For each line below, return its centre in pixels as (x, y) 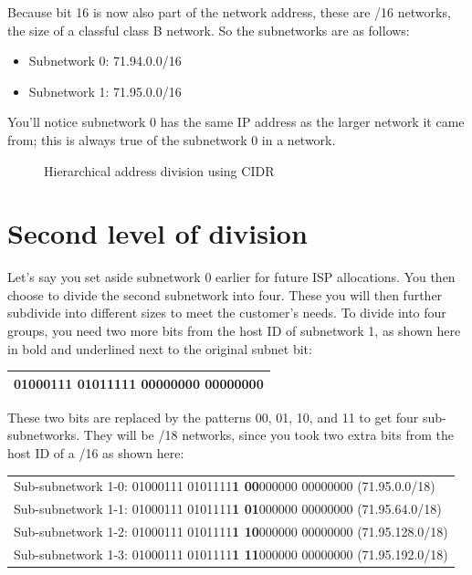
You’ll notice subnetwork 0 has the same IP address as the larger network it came (236, 122)
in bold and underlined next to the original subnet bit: (160, 348)
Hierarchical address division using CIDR (159, 170)
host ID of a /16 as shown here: (96, 453)
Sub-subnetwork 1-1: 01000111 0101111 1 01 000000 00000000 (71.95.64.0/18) (228, 509)
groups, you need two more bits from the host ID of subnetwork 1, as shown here (234, 331)
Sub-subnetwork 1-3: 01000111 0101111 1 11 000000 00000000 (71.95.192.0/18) (231, 554)
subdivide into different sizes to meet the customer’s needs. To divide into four (227, 313)
